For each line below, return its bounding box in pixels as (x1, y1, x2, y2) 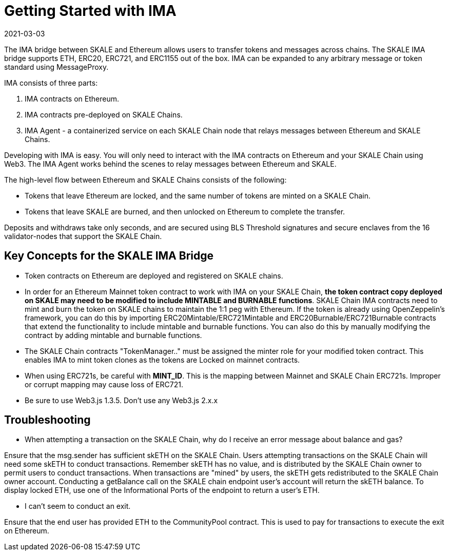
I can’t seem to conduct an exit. (25, 502, 131, 511)
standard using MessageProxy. (4, 62, 109, 71)
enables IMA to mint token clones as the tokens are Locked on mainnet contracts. (25, 355, 300, 364)
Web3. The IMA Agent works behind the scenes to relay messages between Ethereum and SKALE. (4, 159, 337, 168)
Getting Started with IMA (4, 2, 177, 19)
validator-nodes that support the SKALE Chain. (4, 231, 162, 241)
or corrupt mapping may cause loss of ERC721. (25, 380, 183, 389)
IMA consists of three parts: (4, 78, 98, 87)
